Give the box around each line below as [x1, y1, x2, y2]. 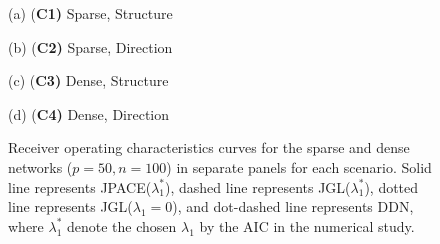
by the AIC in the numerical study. [199, 215, 415, 236]
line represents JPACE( [8, 176, 152, 197]
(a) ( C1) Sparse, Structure [8, 3, 173, 23]
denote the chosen [67, 215, 177, 236]
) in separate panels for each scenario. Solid [166, 156, 432, 177]
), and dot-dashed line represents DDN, [172, 196, 414, 217]
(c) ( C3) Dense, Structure [8, 70, 169, 91]
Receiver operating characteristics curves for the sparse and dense [8, 137, 410, 158]
